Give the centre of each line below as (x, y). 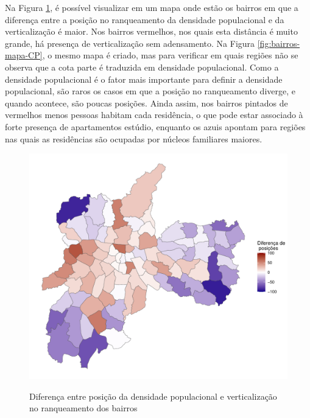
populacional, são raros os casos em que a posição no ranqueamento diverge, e (150, 91)
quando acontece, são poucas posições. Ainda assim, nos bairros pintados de (146, 103)
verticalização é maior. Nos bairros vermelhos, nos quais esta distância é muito (151, 31)
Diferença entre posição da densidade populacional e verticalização (153, 396)
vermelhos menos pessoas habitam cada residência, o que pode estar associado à (154, 115)
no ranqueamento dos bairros (83, 408)
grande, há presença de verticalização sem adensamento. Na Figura (130, 43)
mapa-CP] (24, 55)
